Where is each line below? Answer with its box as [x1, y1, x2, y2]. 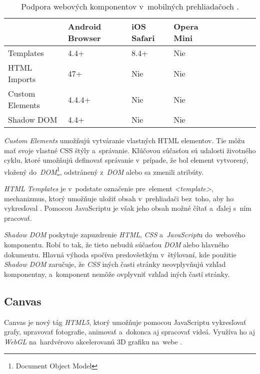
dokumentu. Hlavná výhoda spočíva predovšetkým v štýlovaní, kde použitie [4, 249, 236, 259]
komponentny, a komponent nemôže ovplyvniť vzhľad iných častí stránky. [4, 268, 230, 279]
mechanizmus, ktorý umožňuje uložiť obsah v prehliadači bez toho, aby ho [4, 193, 234, 203]
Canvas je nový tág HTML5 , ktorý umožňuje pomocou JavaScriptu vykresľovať [4, 316, 246, 327]
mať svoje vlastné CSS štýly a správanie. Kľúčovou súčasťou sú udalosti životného [4, 145, 256, 155]
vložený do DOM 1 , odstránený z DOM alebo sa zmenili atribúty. [4, 165, 203, 177]
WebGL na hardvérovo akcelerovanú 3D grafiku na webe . [4, 336, 182, 346]
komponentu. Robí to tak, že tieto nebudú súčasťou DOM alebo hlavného [4, 239, 229, 249]
